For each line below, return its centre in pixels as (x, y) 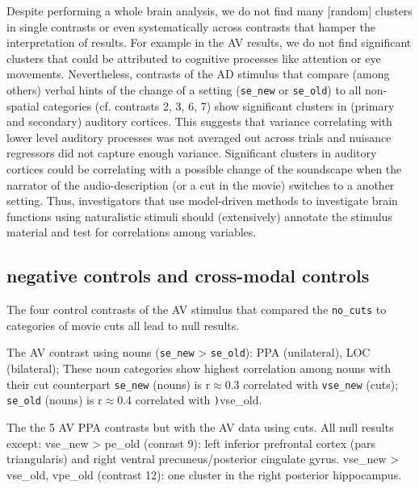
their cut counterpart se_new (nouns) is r (109, 384)
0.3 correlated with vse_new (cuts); (312, 384)
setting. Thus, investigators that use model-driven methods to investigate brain (202, 201)
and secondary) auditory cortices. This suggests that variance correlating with (199, 121)
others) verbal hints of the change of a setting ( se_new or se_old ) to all (184, 89)
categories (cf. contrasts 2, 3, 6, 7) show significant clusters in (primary (219, 105)
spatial (23, 105)
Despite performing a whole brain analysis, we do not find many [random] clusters (209, 10)
